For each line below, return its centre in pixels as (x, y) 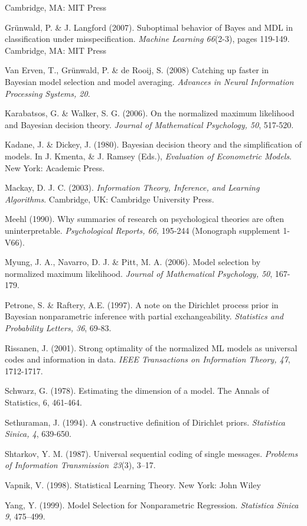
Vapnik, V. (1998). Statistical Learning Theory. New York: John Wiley (133, 485)
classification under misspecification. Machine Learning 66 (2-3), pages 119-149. (147, 39)
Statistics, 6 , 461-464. (43, 402)
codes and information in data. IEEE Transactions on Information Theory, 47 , (148, 359)
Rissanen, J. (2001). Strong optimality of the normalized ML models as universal (151, 347)
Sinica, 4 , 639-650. (38, 434)
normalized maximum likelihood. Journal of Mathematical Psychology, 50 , (139, 273)
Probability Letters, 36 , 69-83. (58, 328)
